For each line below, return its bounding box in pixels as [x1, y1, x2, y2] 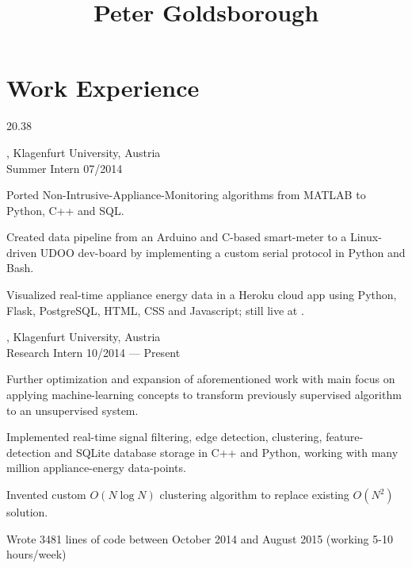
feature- [326, 428, 364, 445]
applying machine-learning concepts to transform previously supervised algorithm [6, 386, 402, 403]
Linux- [349, 228, 382, 245]
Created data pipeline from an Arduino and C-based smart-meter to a [6, 228, 347, 245]
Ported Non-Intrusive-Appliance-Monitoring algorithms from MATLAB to [6, 186, 366, 203]
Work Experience [6, 71, 200, 104]
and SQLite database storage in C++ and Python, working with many [54, 443, 399, 460]
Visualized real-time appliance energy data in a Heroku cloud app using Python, [6, 286, 397, 303]
